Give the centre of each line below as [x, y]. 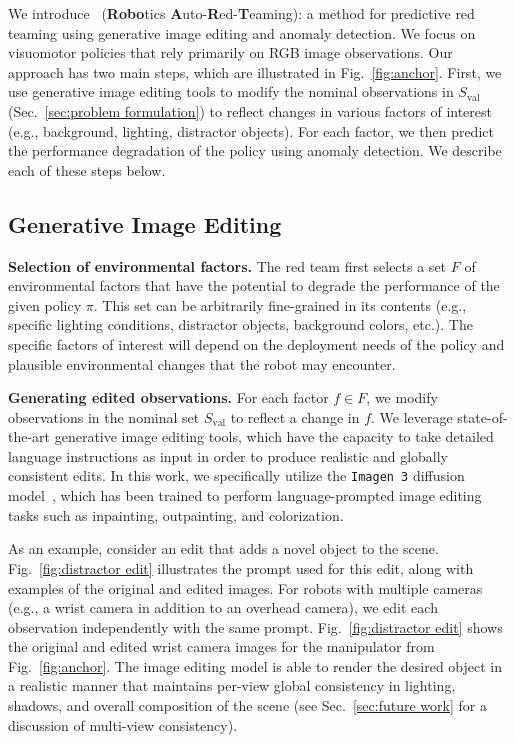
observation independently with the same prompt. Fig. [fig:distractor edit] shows [255, 626]
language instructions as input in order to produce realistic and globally [228, 455]
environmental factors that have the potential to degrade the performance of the [254, 285]
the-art [29, 436]
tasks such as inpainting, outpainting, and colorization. [176, 514]
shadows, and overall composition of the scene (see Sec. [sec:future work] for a [247, 705]
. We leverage [412, 416]
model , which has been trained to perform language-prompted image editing [245, 495]
